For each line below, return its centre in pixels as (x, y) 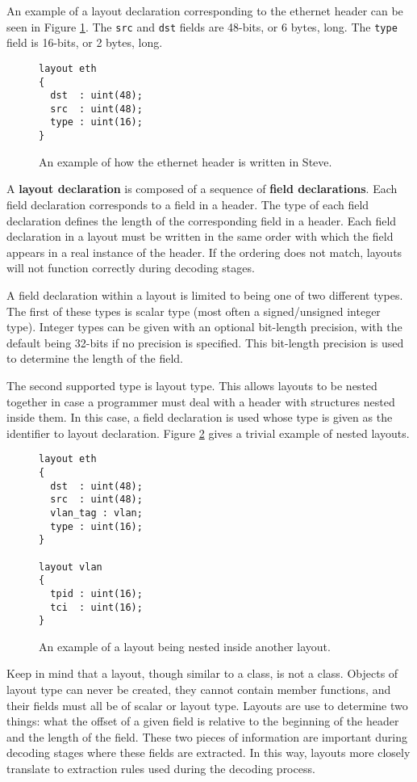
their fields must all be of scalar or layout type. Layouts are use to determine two (207, 705)
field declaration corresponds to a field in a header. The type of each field (188, 204)
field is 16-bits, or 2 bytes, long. (85, 42)
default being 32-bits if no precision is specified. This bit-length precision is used (205, 342)
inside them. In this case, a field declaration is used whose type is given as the (200, 417)
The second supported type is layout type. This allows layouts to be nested (192, 385)
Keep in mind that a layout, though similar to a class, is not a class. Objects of (202, 673)
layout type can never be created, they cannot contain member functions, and (199, 689)
